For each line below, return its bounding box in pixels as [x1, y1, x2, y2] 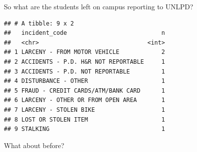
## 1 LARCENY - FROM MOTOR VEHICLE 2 [4, 49, 165, 56]
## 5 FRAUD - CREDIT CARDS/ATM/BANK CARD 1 [4, 87, 165, 94]
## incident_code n [4, 29, 165, 37]
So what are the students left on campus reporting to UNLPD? [4, 1, 194, 11]
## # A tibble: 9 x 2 [4, 20, 74, 27]
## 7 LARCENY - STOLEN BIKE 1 [4, 106, 165, 113]
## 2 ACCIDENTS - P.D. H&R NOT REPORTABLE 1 [4, 58, 165, 65]
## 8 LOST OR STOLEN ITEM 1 [4, 116, 165, 123]
